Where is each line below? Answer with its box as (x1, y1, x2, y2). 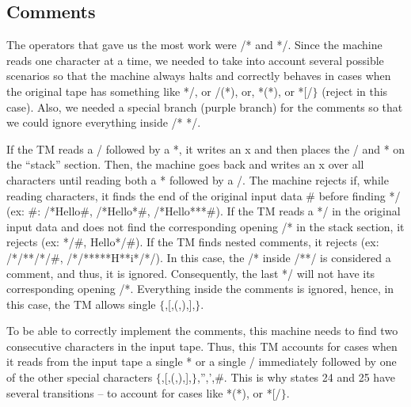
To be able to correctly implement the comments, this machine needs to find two (6, 322, 398, 339)
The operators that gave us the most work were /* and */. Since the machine (6, 36, 382, 53)
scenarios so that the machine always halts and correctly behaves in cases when (6, 67, 391, 84)
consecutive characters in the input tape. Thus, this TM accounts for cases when (6, 337, 398, 354)
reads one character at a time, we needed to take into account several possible (6, 51, 384, 68)
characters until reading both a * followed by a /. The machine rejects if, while (6, 171, 389, 188)
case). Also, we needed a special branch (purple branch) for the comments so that (6, 98, 403, 115)
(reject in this (322, 82, 388, 99)
